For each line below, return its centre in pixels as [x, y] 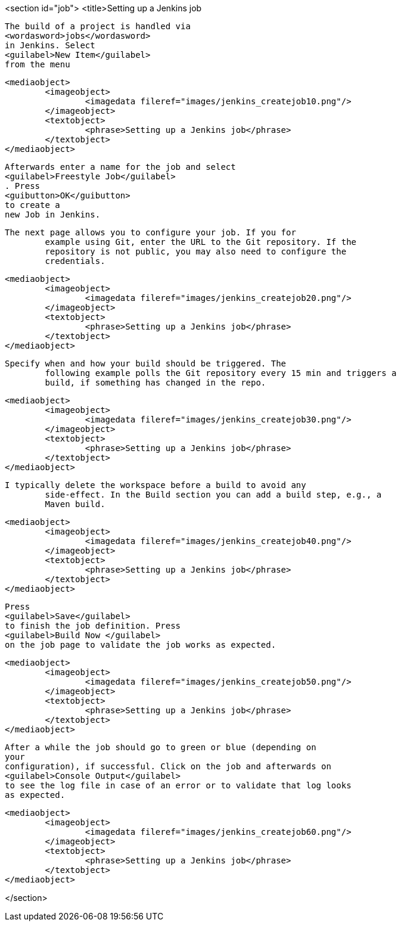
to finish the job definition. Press [93, 626]
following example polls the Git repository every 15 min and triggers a [221, 373]
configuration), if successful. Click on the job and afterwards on [168, 766]
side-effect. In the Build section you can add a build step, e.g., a [213, 495]
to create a [32, 205]
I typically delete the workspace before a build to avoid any [156, 485]
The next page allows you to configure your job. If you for [150, 232]
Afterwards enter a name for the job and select [120, 167]
